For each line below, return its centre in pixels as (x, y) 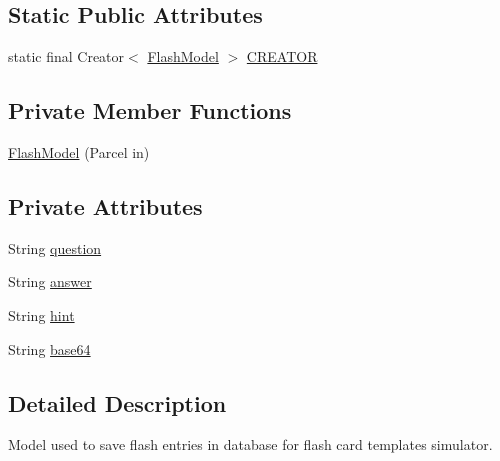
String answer (50, 281)
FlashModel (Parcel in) (79, 152)
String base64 (49, 348)
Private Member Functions (150, 110)
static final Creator (66, 56)
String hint (41, 314)
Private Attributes (105, 205)
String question (55, 247)
